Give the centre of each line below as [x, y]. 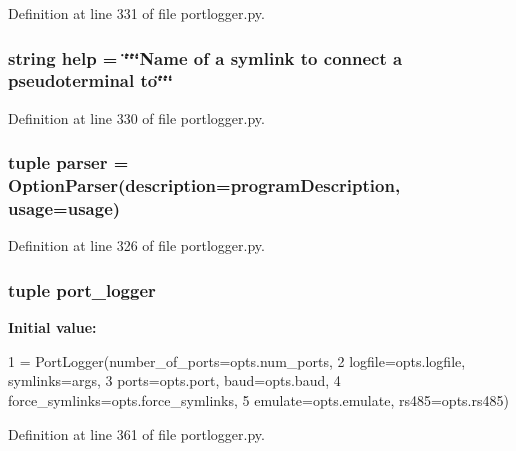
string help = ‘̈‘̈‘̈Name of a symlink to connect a [205, 57]
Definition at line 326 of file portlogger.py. [136, 245]
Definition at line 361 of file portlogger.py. [136, 433]
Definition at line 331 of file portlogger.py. [136, 13]
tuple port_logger [82, 289]
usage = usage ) [64, 208]
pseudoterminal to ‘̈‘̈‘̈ [90, 80]
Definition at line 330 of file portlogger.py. [136, 117]
